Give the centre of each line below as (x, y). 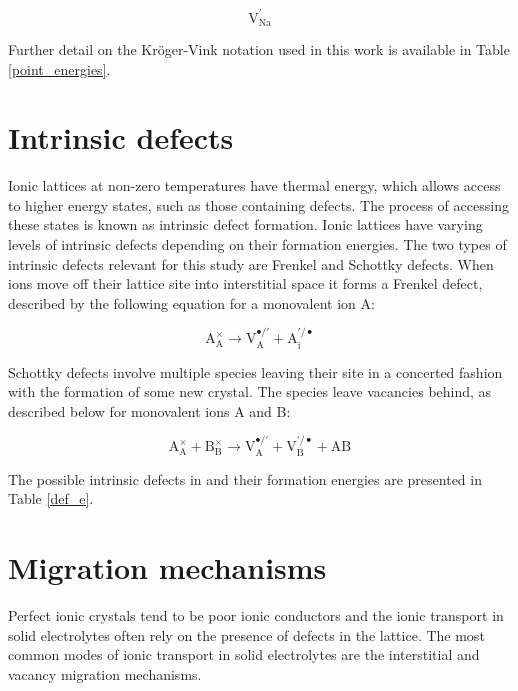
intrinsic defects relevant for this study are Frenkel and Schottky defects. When (251, 263)
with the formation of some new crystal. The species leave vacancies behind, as (250, 391)
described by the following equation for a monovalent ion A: (191, 302)
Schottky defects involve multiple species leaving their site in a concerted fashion (255, 371)
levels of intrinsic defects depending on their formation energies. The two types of (257, 244)
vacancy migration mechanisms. (105, 673)
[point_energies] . (59, 68)
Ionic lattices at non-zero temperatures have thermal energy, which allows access (254, 185)
